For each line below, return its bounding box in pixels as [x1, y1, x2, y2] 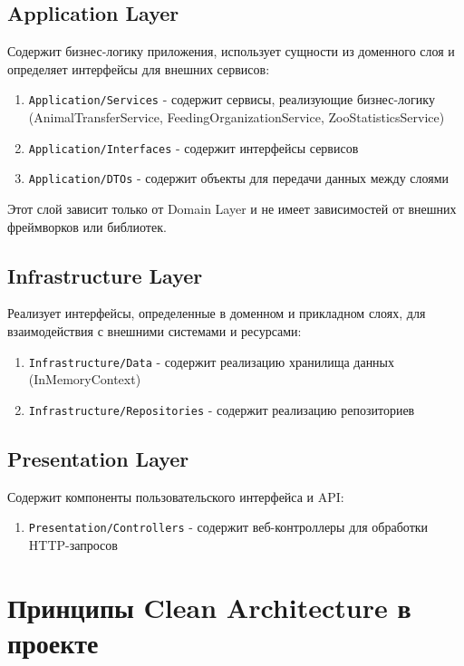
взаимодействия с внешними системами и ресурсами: [7, 321, 302, 340]
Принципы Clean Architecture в [7, 588, 411, 625]
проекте [7, 623, 99, 661]
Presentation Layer [7, 444, 189, 472]
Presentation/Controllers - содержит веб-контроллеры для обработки [28, 517, 429, 536]
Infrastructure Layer [7, 261, 203, 289]
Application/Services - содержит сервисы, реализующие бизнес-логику [28, 90, 435, 109]
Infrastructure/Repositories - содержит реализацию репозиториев [28, 400, 415, 419]
